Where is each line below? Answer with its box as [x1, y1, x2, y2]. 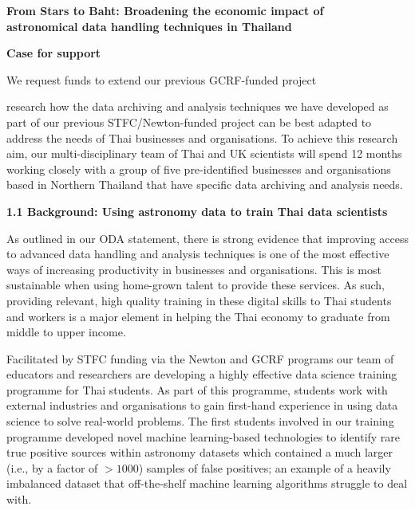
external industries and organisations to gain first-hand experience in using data [6, 397, 398, 414]
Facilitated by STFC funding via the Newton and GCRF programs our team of [6, 350, 394, 367]
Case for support [6, 45, 101, 61]
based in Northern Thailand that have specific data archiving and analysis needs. [6, 176, 403, 193]
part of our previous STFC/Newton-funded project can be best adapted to [6, 113, 372, 130]
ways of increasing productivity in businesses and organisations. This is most [6, 261, 381, 277]
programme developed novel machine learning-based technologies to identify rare [6, 428, 401, 445]
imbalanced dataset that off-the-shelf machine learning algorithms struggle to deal [6, 475, 408, 492]
